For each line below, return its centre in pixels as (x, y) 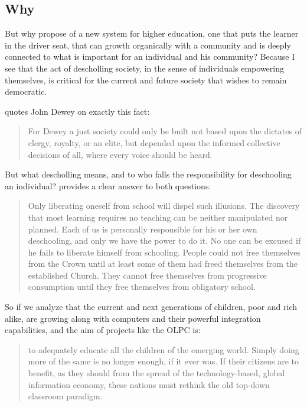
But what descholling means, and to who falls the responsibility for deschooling (148, 174)
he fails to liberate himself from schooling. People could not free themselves (164, 252)
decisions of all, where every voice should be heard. (120, 154)
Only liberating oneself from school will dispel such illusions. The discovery (164, 206)
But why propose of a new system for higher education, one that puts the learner (152, 33)
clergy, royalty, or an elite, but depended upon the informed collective (154, 142)
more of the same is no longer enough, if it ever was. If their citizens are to (163, 361)
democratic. (26, 91)
